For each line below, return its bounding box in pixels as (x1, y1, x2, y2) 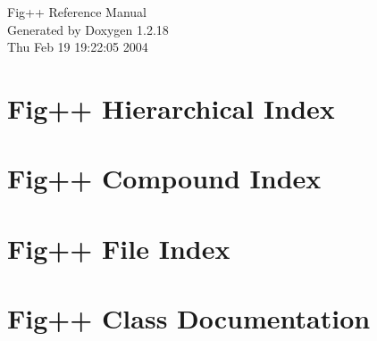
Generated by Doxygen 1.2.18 (7, 20, 169, 38)
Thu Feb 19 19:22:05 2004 (7, 37, 148, 56)
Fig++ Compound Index (7, 160, 322, 196)
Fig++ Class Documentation (7, 300, 371, 337)
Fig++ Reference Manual (7, 3, 147, 21)
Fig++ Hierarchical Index (7, 89, 335, 126)
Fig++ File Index (7, 229, 230, 266)
